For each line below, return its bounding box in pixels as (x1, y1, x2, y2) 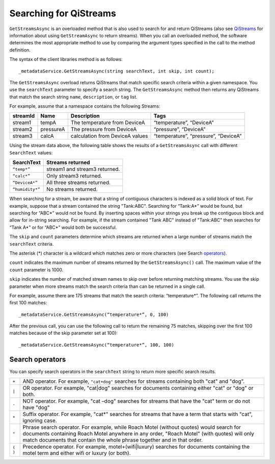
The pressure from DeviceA (70, 126, 137, 133)
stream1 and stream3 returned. (46, 166, 120, 173)
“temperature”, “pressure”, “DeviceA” (153, 133, 242, 140)
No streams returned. (46, 186, 98, 193)
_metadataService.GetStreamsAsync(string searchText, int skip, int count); (18, 68, 215, 74)
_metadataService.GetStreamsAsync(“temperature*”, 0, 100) (18, 311, 169, 318)
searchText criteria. (9, 240, 54, 247)
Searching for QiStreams (9, 8, 117, 19)
